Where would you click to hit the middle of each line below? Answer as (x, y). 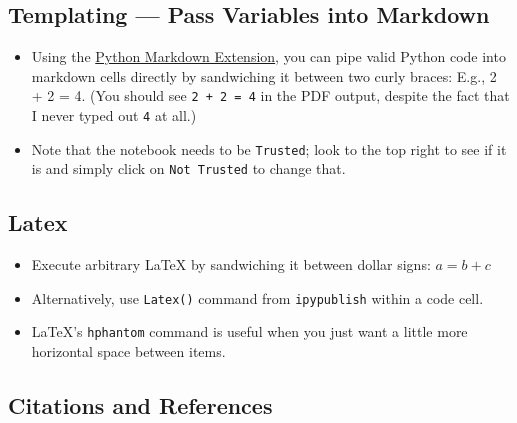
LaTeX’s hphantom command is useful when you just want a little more (249, 331)
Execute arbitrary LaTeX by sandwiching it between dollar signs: (231, 264)
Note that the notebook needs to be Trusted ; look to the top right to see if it (269, 148)
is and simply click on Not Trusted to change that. (188, 168)
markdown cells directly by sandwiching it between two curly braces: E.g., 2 (264, 75)
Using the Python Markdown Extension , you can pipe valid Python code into (268, 56)
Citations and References (140, 405)
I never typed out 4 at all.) (114, 115)
